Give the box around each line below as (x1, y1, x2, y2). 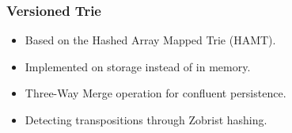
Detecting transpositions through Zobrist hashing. (25, 112, 267, 127)
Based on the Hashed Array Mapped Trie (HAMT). (25, 32, 276, 48)
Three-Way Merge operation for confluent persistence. (25, 85, 286, 101)
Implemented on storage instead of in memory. (25, 58, 251, 74)
